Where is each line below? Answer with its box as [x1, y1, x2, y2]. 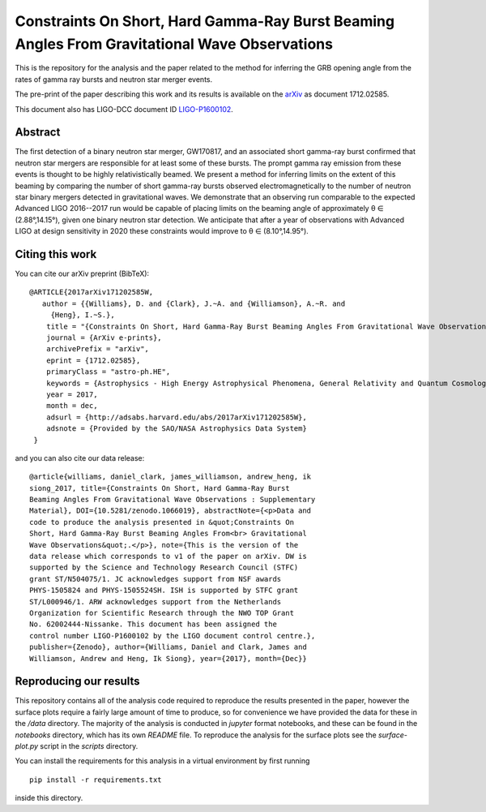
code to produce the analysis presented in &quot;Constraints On [29, 518, 295, 526]
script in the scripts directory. [40, 741, 139, 751]
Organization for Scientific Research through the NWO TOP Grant [29, 608, 295, 617]
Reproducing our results [15, 674, 141, 689]
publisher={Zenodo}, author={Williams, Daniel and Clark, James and [29, 642, 307, 652]
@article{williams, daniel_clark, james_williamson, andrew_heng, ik [29, 472, 312, 482]
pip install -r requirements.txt [29, 775, 162, 784]
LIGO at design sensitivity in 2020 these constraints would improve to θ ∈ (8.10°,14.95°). [15, 226, 309, 236]
